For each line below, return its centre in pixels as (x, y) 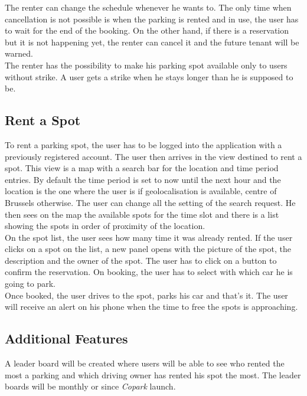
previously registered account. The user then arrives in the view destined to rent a (153, 156)
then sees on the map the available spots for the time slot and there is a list (142, 214)
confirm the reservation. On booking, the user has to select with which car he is (149, 272)
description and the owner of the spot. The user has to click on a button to (141, 260)
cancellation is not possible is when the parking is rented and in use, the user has (152, 19)
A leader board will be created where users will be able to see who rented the (145, 363)
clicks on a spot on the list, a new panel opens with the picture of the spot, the (148, 249)
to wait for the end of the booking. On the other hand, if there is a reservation (147, 30)
